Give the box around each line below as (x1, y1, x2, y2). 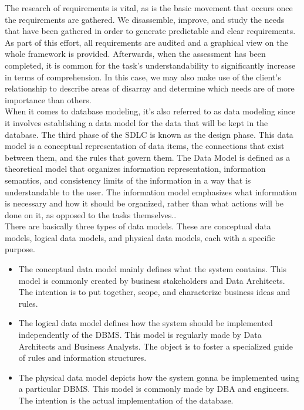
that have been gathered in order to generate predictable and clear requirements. (5, 25, 296, 37)
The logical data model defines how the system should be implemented (18, 317, 273, 329)
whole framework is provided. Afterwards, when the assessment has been (5, 48, 266, 60)
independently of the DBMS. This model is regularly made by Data (18, 328, 262, 341)
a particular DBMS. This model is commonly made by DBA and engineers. (18, 382, 289, 395)
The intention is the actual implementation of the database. (18, 394, 234, 406)
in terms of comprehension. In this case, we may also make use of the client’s (5, 70, 281, 83)
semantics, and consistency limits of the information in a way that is (5, 174, 251, 186)
